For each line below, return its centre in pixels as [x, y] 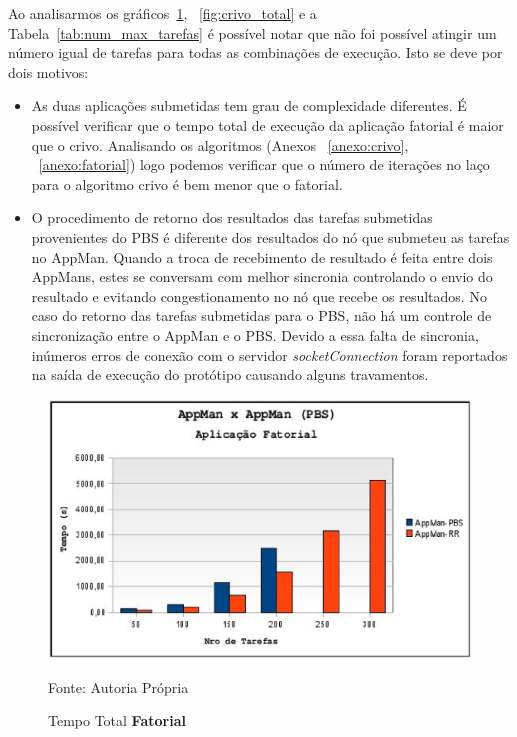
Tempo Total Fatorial [117, 720]
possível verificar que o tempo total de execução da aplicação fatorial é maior [267, 124]
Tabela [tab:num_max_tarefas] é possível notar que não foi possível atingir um [252, 32]
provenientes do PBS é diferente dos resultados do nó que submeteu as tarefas [270, 236]
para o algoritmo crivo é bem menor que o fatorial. [187, 183]
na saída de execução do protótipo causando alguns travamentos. [230, 374]
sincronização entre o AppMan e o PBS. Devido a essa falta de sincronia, [255, 334]
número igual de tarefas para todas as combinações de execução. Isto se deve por [255, 52]
